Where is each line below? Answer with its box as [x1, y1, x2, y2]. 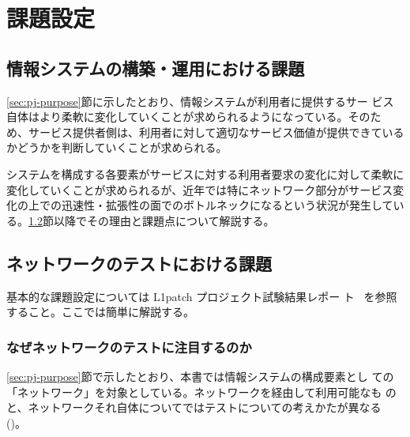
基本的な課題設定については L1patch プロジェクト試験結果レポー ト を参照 [6, 288, 397, 304]
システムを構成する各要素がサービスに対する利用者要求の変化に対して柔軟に [6, 165, 404, 182]
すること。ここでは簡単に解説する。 [6, 303, 194, 320]
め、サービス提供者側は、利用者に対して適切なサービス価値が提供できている [6, 123, 404, 140]
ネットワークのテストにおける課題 [6, 251, 272, 275]
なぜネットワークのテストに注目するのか [6, 337, 252, 356]
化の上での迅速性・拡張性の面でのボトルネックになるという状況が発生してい [6, 197, 404, 213]
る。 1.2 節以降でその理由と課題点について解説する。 [6, 212, 275, 228]
